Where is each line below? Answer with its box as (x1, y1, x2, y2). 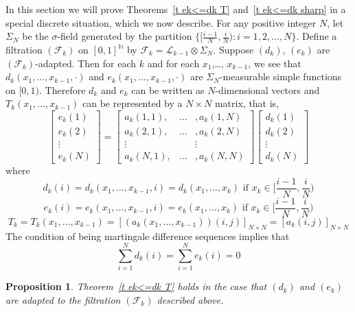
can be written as (131, 82, 205, 97)
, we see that (248, 56, 301, 70)
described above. (157, 292, 224, 307)
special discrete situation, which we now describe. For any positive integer (5, 15, 317, 29)
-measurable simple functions (219, 69, 342, 84)
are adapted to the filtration (5, 292, 121, 307)
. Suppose (213, 43, 254, 57)
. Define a (296, 29, 337, 43)
